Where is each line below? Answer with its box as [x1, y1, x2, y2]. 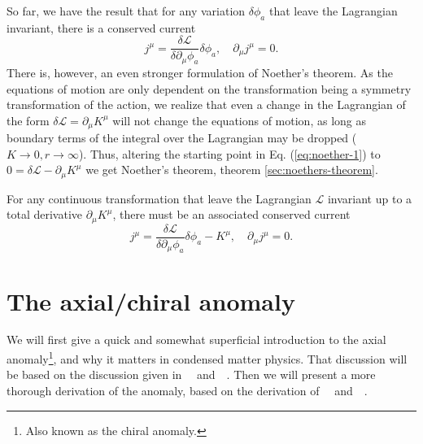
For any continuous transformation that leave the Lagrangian [7, 189, 312, 207]
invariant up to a [327, 189, 412, 207]
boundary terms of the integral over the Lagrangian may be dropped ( [7, 129, 357, 146]
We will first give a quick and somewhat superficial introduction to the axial [7, 331, 386, 348]
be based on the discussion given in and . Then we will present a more [7, 366, 376, 383]
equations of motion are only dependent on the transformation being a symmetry [7, 80, 412, 97]
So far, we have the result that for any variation [7, 2, 246, 19]
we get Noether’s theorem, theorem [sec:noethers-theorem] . [85, 161, 378, 178]
